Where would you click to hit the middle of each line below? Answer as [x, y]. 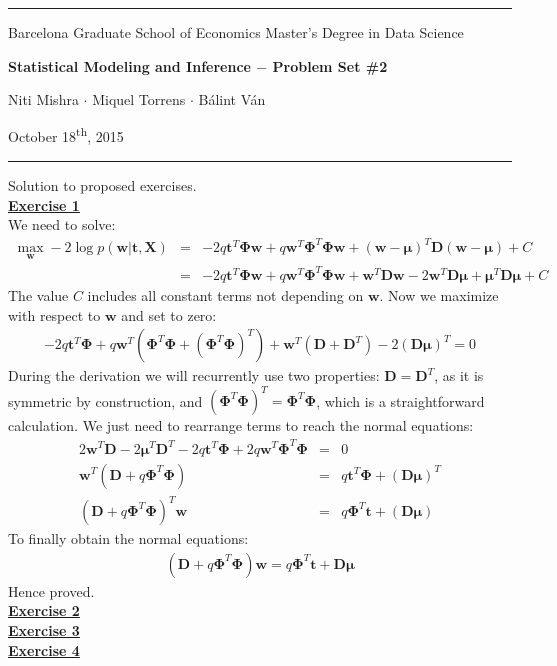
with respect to [54, 314]
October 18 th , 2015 [66, 135]
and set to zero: [169, 314]
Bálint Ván [232, 99]
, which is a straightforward [400, 400]
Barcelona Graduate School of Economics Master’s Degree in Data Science [236, 32]
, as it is [459, 375]
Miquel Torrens [139, 99]
